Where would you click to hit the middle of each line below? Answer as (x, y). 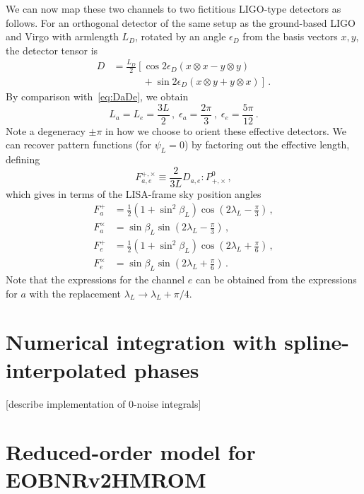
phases (166, 369)
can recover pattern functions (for (78, 145)
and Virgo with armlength (62, 36)
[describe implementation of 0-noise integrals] (104, 403)
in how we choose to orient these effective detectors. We (226, 130)
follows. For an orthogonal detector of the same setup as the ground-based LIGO (181, 22)
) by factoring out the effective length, (267, 145)
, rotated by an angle (181, 36)
